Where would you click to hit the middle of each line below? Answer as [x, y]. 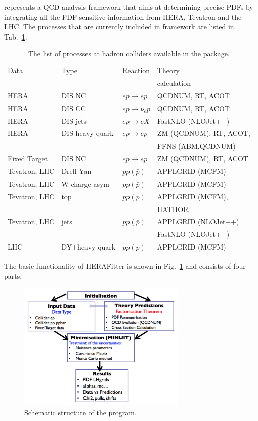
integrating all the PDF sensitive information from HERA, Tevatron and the [123, 16]
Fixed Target [28, 159]
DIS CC [74, 108]
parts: [13, 276]
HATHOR [173, 209]
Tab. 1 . [16, 36]
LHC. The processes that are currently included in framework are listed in [119, 27]
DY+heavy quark [89, 247]
